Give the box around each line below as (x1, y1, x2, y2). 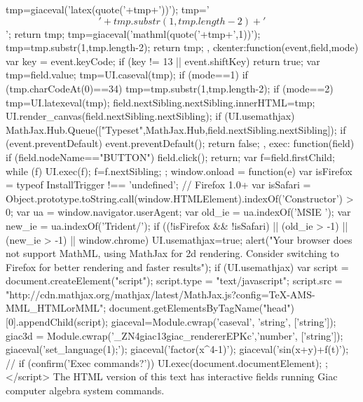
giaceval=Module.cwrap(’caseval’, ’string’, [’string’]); (111, 314, 336, 329)
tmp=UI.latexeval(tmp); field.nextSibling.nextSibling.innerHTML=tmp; (6, 95, 315, 109)
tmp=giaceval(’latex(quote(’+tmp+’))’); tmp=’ (6, 2, 210, 16)
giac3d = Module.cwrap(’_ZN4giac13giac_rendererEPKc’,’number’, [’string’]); (6, 328, 343, 342)
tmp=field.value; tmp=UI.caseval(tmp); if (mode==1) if (6, 67, 248, 82)
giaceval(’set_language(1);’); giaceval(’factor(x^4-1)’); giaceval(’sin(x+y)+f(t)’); (6, 342, 349, 356)
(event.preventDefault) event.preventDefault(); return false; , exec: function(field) (6, 136, 355, 151)
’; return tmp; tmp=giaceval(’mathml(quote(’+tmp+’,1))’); (6, 26, 261, 41)
